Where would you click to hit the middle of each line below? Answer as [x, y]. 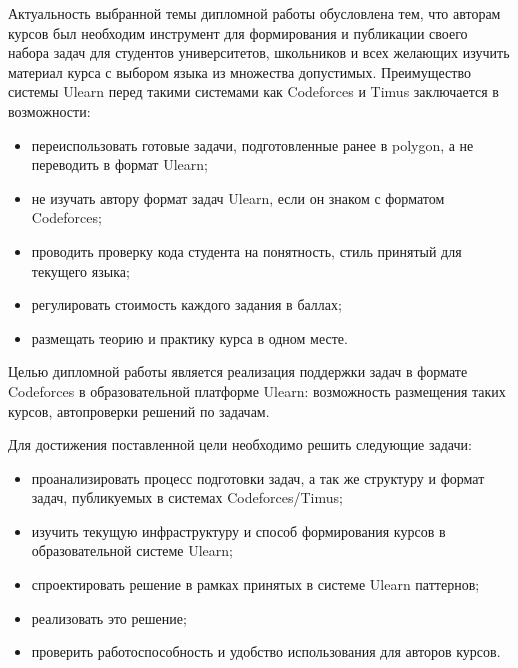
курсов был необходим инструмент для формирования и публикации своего [238, 32]
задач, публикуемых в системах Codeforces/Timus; [187, 497]
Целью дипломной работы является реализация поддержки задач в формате [238, 371]
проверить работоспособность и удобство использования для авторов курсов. [266, 651]
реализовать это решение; [109, 617]
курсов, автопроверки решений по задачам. [139, 410]
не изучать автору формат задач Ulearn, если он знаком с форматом [238, 197]
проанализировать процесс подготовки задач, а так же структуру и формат [258, 477]
